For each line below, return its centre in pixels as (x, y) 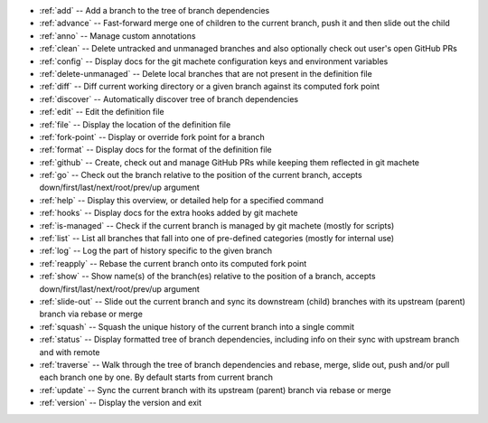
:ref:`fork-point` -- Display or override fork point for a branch (152, 136)
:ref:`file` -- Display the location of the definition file (135, 124)
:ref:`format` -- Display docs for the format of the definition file (155, 150)
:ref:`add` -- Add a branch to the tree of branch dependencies (155, 10)
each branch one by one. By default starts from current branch (156, 377)
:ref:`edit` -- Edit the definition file (102, 112)
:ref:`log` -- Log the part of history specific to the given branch (156, 251)
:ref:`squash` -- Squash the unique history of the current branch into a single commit (197, 326)
